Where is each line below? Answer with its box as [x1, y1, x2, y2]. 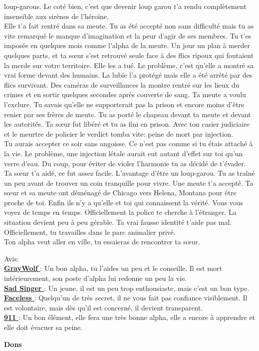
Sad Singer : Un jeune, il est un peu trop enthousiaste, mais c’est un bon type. [4, 282, 250, 293]
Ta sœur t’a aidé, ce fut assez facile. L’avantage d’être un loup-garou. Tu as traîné [4, 168, 255, 178]
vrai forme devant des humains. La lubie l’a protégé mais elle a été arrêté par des [4, 70, 253, 80]
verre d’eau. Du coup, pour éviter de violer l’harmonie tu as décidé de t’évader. [4, 158, 246, 168]
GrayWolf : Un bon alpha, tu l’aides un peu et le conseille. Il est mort [4, 263, 222, 273]
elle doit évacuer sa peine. [4, 322, 83, 332]
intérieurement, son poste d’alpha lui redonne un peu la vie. [4, 273, 187, 283]
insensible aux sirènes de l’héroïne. [4, 11, 109, 21]
